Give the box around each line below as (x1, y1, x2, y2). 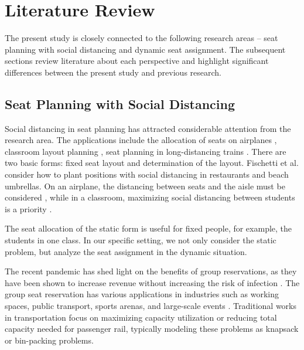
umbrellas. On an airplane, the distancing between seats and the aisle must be (5, 179, 285, 192)
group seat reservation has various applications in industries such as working (5, 288, 279, 300)
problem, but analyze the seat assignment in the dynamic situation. (5, 245, 247, 257)
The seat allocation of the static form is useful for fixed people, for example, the (5, 222, 292, 235)
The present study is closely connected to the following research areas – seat (5, 32, 278, 44)
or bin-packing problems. (5, 334, 94, 346)
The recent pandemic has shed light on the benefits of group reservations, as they (5, 265, 297, 277)
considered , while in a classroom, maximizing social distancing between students (5, 191, 295, 203)
